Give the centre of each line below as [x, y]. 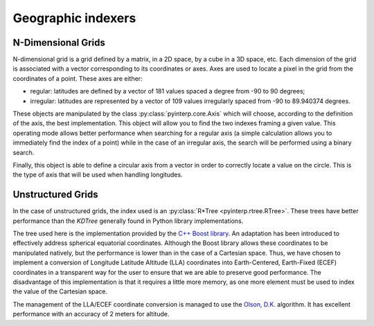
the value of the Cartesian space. [60, 291]
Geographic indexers [74, 18]
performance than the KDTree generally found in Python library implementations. [128, 221]
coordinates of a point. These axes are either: [78, 78]
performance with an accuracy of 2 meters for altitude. [91, 314]
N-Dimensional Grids [59, 43]
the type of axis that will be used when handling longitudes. [98, 175]
